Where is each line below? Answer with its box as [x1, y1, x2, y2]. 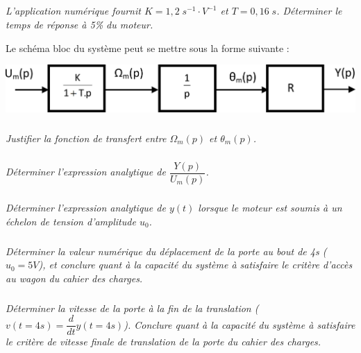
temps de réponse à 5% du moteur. [6, 17, 153, 31]
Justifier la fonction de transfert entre [6, 130, 167, 145]
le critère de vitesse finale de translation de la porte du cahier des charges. [6, 334, 321, 349]
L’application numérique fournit [6, 3, 141, 18]
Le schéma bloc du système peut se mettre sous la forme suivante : [6, 40, 289, 55]
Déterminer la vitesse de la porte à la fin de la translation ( [6, 300, 259, 315]
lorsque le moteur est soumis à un [198, 200, 342, 214]
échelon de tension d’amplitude [6, 214, 136, 228]
